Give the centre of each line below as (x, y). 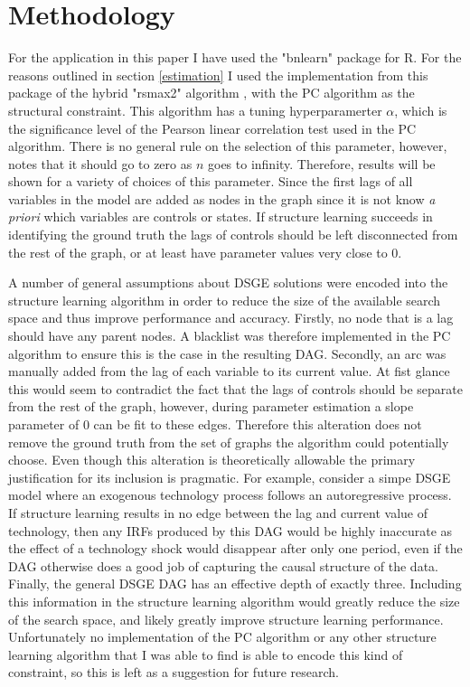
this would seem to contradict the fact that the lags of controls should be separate (235, 388)
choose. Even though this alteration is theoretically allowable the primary (212, 460)
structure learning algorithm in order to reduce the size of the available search (225, 300)
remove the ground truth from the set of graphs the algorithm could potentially (229, 442)
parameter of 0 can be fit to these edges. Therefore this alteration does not (215, 424)
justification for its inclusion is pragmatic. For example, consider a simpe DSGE (230, 477)
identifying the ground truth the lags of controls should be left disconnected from (233, 235)
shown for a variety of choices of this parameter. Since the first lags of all (211, 181)
